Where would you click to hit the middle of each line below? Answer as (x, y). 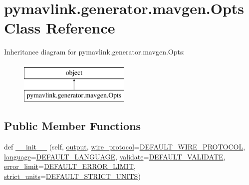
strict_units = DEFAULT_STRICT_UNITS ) (72, 176)
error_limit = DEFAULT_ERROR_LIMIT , (70, 166)
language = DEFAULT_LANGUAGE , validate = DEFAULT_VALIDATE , (115, 156)
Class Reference (60, 28)
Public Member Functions (72, 126)
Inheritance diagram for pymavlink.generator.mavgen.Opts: (95, 52)
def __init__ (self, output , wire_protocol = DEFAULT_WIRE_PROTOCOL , (125, 147)
